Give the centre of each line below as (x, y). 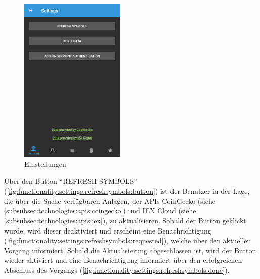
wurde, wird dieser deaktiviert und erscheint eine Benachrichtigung (108, 230)
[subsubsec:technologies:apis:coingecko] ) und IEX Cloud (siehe (100, 211)
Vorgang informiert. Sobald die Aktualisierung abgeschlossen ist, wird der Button (130, 250)
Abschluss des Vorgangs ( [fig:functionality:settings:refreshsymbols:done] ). (117, 270)
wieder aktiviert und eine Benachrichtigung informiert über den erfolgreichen (123, 260)
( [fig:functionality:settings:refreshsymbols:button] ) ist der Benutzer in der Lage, (127, 191)
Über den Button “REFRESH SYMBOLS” (71, 181)
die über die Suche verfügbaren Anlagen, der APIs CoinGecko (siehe (110, 200)
